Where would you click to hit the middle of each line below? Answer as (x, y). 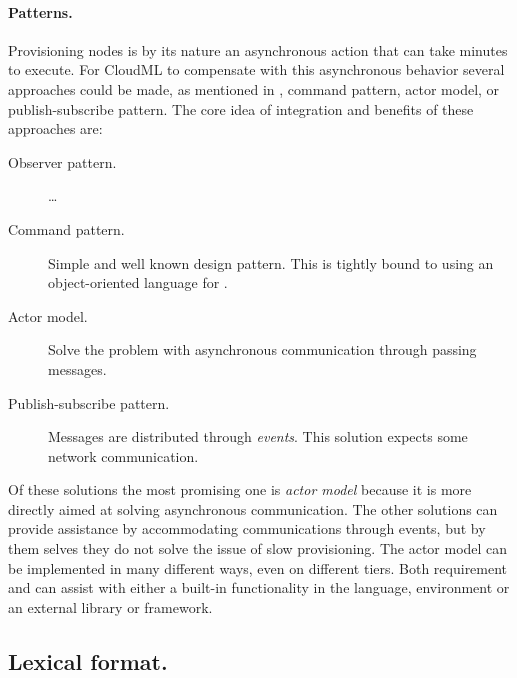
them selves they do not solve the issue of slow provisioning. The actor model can (258, 548)
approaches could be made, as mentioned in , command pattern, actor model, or (254, 88)
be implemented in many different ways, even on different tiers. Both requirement (258, 567)
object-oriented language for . (138, 282)
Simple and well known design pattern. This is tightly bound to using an (271, 262)
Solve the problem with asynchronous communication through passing (262, 349)
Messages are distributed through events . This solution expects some (258, 436)
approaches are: (55, 128)
